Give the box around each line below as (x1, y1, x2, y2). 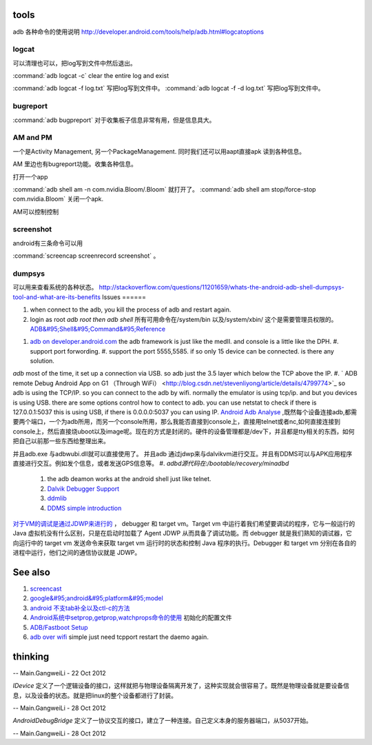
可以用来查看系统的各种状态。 (12, 283, 98, 292)
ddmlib (47, 494, 67, 502)
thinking (12, 651, 50, 662)
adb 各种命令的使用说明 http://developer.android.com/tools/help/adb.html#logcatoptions (12, 28, 265, 36)
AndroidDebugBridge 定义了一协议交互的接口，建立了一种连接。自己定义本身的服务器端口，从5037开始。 (12, 717, 313, 725)
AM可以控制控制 (12, 207, 59, 216)
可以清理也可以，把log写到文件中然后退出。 (12, 59, 137, 67)
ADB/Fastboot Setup (30, 623, 89, 631)
